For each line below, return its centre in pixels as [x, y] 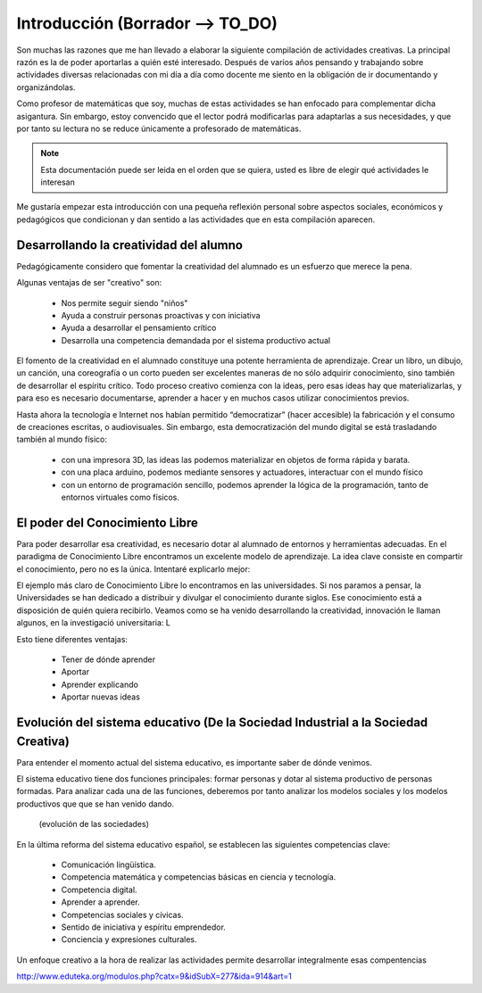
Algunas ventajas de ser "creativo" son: [89, 283]
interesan [58, 182]
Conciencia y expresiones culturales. [129, 939]
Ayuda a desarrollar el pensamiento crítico [139, 328]
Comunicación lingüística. [108, 865]
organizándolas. [46, 87]
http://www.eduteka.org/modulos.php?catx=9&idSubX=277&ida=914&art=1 [154, 976]
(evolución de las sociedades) [94, 824]
